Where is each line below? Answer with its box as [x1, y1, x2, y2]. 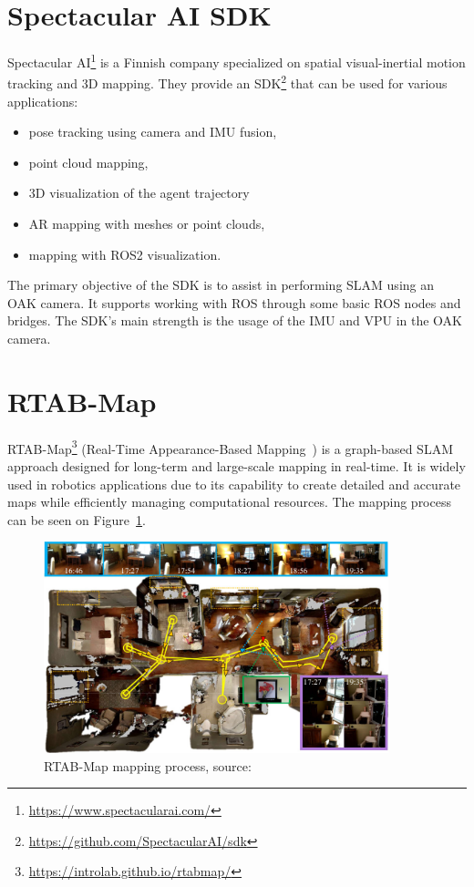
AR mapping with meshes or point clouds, [28, 214, 265, 232]
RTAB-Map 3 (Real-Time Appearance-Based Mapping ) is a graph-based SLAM [7, 436, 453, 458]
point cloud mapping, [28, 152, 149, 171]
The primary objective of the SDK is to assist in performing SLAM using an [7, 275, 435, 294]
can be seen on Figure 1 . [7, 510, 146, 529]
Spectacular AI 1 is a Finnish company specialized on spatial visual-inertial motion [7, 50, 466, 71]
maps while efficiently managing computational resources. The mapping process [7, 492, 451, 511]
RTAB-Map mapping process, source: [44, 756, 252, 775]
